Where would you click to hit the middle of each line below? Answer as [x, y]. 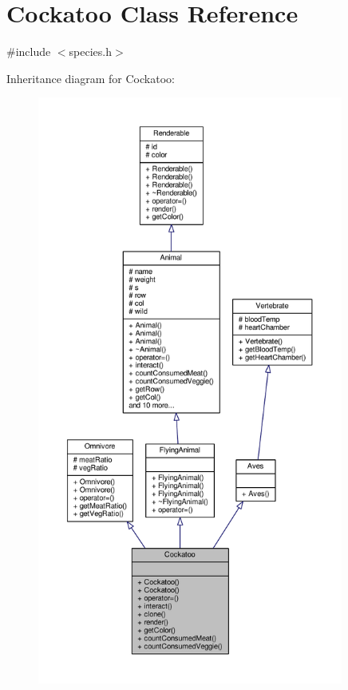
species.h [90, 52]
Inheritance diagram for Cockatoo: [91, 78]
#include [29, 52]
